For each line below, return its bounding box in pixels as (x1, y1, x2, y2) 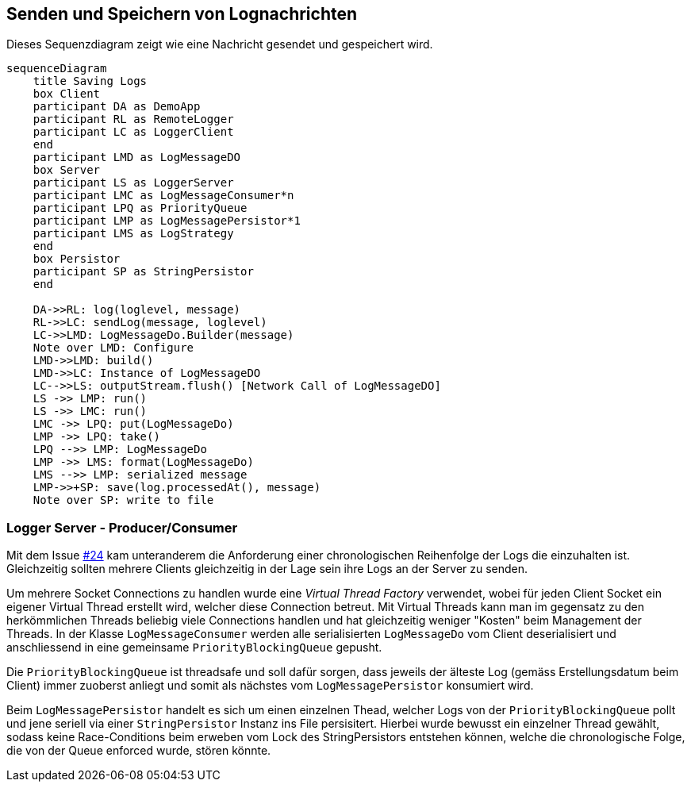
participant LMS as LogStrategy (33, 227, 234, 240)
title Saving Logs (33, 75, 148, 88)
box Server (33, 163, 101, 177)
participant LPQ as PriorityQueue (33, 202, 248, 215)
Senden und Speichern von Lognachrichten (6, 4, 358, 24)
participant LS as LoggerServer (33, 176, 234, 190)
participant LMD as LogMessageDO (33, 151, 241, 164)
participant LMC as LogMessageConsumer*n (33, 189, 294, 202)
